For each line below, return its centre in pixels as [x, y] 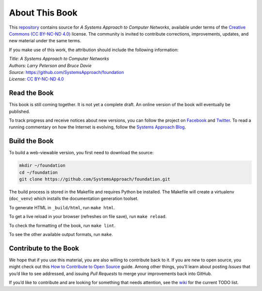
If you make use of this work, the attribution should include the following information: [94, 50]
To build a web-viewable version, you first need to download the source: [81, 153]
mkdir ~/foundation [42, 166]
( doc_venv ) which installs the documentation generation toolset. [74, 199]
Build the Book [31, 141]
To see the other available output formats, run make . [61, 234]
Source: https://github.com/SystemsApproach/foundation [66, 72]
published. [19, 111]
